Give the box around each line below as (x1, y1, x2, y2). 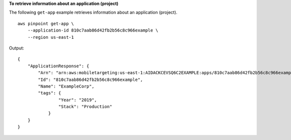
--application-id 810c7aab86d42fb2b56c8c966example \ (27, 28, 159, 33)
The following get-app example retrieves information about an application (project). (9, 10, 178, 16)
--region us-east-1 (27, 34, 74, 40)
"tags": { (38, 90, 62, 96)
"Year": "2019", (58, 97, 97, 103)
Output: (9, 45, 24, 51)
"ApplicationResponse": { (27, 63, 90, 69)
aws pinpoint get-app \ (17, 21, 74, 26)
